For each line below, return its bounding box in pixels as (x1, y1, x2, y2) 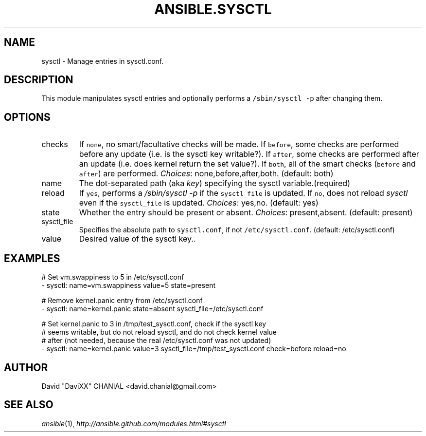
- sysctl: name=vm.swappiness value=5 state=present (41, 281, 216, 290)
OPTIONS (4, 111, 51, 123)
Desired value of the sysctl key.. (79, 234, 196, 244)
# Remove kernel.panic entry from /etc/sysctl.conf (41, 296, 203, 305)
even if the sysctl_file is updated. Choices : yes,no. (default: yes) (79, 198, 319, 208)
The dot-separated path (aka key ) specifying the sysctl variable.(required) (79, 178, 350, 189)
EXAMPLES (4, 252, 60, 265)
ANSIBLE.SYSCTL (154, 1, 272, 18)
